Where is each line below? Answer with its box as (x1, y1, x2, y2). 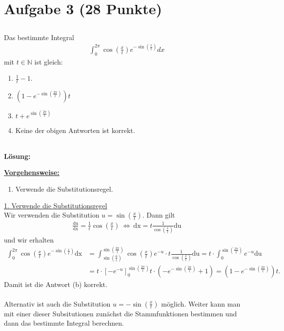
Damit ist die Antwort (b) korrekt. (4, 279, 107, 289)
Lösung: (4, 151, 31, 161)
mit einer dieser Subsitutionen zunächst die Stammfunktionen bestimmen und (4, 308, 237, 318)
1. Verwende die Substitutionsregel (4, 200, 107, 210)
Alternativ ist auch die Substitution (4, 298, 111, 309)
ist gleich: (34, 56, 63, 66)
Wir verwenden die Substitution (4, 210, 100, 220)
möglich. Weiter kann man (161, 298, 241, 309)
